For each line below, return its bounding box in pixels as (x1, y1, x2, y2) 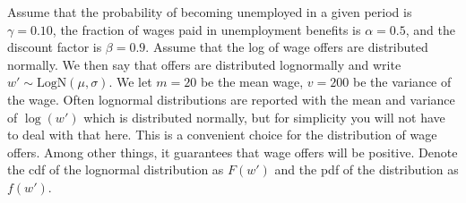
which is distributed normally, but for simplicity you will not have (83, 107, 445, 126)
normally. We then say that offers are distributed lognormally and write (7, 55, 401, 73)
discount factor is (7, 38, 102, 56)
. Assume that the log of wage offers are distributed (145, 38, 428, 56)
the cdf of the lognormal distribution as (7, 160, 224, 179)
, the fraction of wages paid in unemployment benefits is (52, 20, 361, 38)
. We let (108, 72, 152, 91)
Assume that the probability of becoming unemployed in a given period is (7, 3, 412, 21)
